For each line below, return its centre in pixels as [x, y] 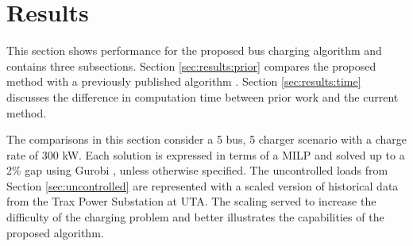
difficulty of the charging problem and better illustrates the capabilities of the [195, 217]
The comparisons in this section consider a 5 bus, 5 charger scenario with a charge [206, 139]
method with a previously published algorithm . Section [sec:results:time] [184, 81]
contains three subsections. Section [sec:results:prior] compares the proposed [191, 65]
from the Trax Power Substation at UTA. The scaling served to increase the [191, 201]
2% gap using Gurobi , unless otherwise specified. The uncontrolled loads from [197, 170]
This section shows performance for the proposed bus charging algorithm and [194, 50]
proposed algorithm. [55, 232]
